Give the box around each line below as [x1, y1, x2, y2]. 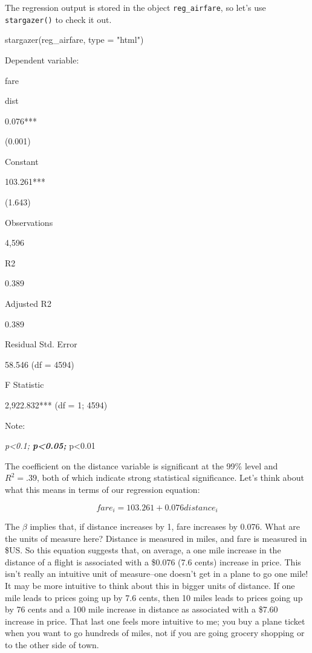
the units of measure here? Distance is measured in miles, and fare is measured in [5, 532, 307, 544]
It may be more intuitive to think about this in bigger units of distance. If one [5, 579, 295, 591]
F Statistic [5, 378, 44, 391]
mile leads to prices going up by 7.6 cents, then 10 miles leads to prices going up [5, 591, 303, 603]
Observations [5, 216, 53, 228]
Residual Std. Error [5, 338, 77, 350]
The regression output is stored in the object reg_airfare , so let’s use [5, 1, 266, 13]
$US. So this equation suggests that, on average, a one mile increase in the [5, 544, 281, 556]
